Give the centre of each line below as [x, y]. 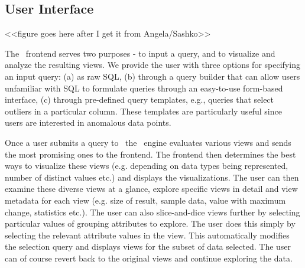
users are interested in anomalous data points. [88, 122]
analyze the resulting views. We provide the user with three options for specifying [152, 65]
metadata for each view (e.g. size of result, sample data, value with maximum [145, 200]
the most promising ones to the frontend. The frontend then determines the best [150, 154]
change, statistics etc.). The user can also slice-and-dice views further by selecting [152, 212]
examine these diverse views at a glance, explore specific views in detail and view [151, 189]
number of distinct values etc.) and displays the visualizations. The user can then [152, 177]
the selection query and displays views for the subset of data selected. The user [148, 246]
